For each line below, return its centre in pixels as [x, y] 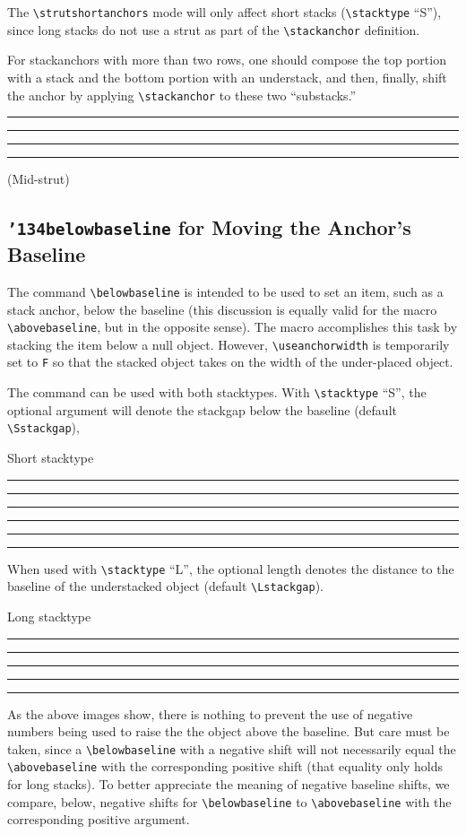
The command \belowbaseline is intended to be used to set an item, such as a [225, 291]
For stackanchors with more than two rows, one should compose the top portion [227, 60]
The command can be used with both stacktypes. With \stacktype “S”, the [217, 392]
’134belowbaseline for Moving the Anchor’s [209, 227]
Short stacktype [51, 458]
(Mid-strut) [39, 179]
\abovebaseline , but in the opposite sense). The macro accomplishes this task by [233, 327]
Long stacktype [49, 616]
